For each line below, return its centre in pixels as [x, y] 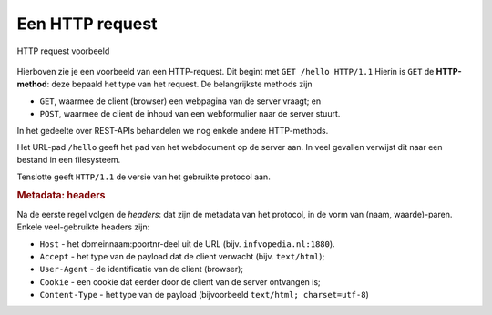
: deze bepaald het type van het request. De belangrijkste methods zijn [180, 84]
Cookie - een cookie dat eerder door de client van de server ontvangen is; [180, 281]
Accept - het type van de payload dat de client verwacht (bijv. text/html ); [182, 256]
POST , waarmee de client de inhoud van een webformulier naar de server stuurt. [190, 114]
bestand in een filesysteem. [69, 160]
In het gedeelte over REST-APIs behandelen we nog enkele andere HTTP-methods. [173, 130]
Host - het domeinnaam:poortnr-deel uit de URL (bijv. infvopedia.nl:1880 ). [188, 244]
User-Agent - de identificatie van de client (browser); [142, 269]
